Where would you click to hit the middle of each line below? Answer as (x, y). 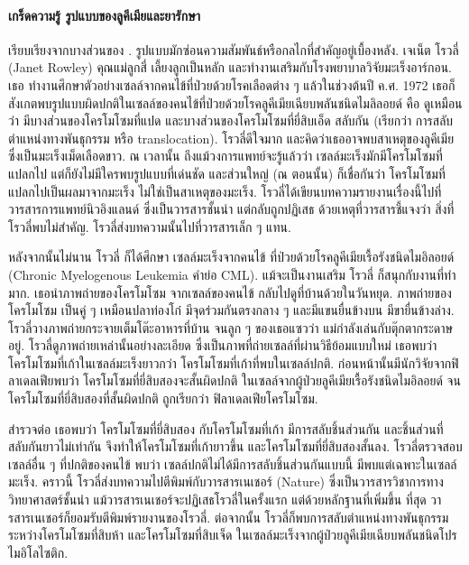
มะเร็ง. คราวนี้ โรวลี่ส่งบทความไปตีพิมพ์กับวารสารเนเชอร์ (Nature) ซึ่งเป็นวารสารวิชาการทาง (226, 482)
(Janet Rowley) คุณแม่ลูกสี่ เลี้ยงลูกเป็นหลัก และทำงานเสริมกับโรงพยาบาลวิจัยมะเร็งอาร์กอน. (230, 67)
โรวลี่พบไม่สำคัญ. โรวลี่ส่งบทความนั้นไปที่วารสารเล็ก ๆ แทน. (150, 226)
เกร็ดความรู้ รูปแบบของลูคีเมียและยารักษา (105, 15)
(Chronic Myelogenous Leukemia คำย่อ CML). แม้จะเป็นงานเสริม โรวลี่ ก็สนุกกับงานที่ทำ (232, 274)
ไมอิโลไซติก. (38, 552)
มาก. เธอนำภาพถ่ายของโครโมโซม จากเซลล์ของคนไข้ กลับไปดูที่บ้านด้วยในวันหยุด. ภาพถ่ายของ (230, 292)
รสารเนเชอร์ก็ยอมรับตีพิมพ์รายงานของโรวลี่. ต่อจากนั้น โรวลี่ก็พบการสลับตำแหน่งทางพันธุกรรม (229, 517)
